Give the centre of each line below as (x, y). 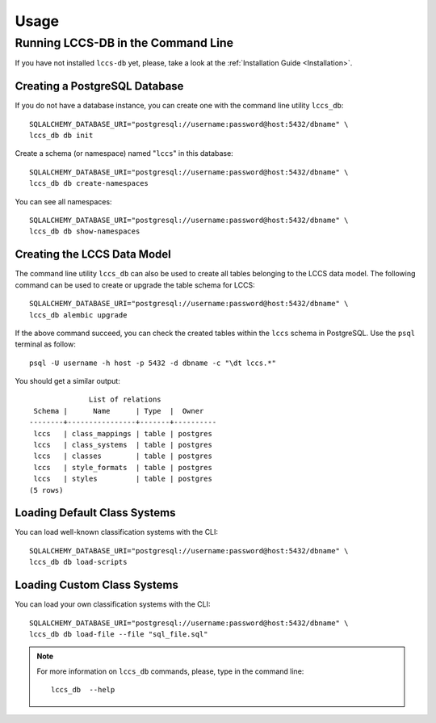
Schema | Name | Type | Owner (119, 411)
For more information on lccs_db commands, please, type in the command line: (170, 671)
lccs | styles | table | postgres (123, 479)
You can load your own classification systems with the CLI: (113, 604)
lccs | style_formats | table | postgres (123, 467)
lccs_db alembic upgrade (78, 315)
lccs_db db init (61, 136)
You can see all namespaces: (63, 201)
